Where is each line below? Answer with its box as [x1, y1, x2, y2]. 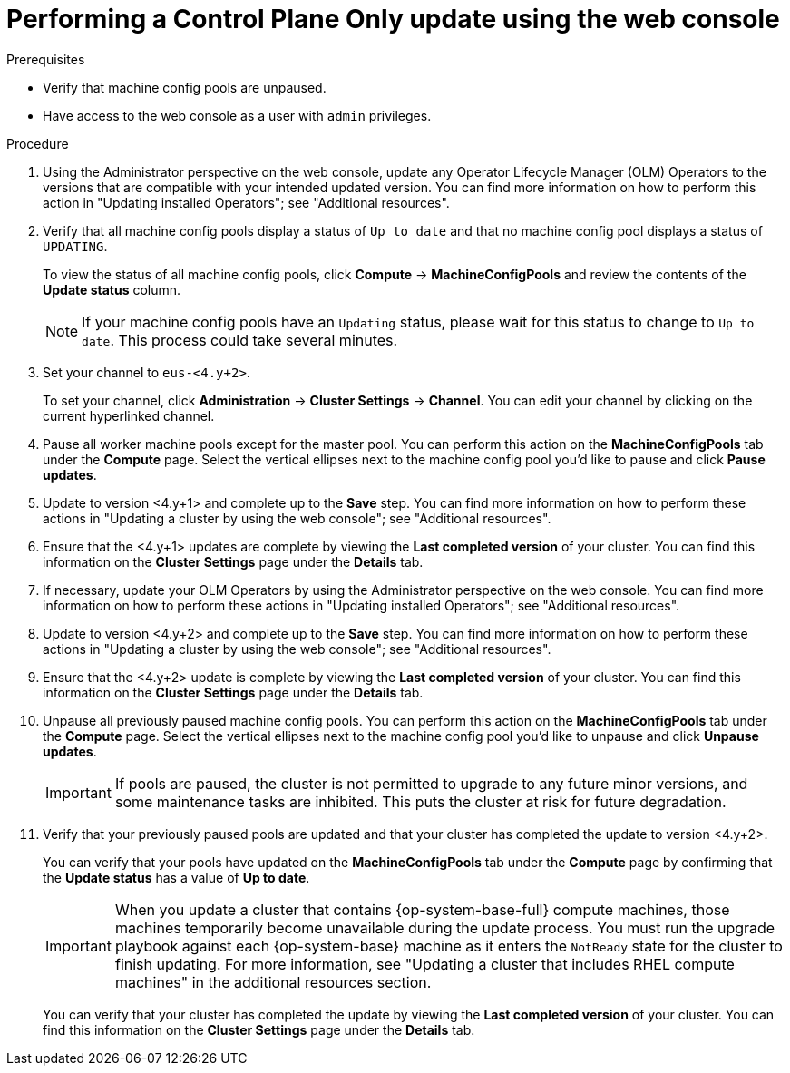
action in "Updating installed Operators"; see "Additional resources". [43, 194, 450, 210]
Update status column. [43, 281, 181, 298]
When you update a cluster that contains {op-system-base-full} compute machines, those [114, 900, 730, 919]
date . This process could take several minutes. [82, 330, 398, 349]
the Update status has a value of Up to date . [43, 869, 310, 885]
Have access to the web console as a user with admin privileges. [43, 107, 432, 123]
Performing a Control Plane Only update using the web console [6, 4, 780, 34]
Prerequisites [6, 51, 85, 67]
